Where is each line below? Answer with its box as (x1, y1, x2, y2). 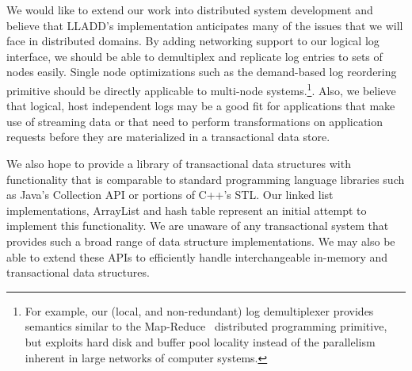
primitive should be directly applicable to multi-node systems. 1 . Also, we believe (6, 79, 396, 98)
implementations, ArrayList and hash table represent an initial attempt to (6, 201, 367, 218)
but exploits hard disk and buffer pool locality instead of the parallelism (25, 333, 376, 350)
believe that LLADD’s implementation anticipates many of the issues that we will (6, 17, 403, 33)
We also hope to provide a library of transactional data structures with (6, 155, 351, 171)
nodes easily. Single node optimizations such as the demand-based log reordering (6, 63, 397, 80)
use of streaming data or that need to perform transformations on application (6, 113, 383, 129)
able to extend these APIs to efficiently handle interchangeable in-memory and (6, 248, 388, 265)
